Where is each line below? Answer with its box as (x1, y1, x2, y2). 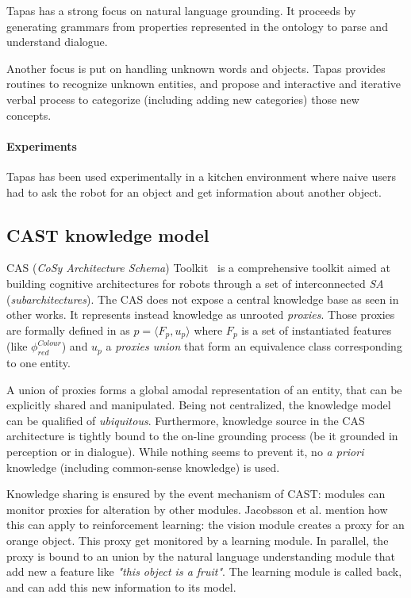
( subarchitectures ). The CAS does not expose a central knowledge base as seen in (6, 290, 399, 307)
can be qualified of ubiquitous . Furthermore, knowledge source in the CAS (6, 412, 365, 428)
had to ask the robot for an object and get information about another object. (6, 183, 382, 200)
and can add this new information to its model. (6, 578, 236, 595)
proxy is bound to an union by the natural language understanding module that (6, 547, 395, 564)
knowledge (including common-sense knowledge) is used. (6, 458, 280, 475)
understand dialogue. (6, 33, 108, 50)
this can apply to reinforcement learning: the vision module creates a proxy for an (6, 516, 405, 533)
